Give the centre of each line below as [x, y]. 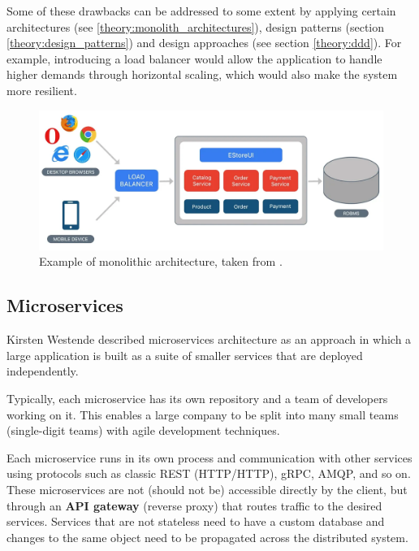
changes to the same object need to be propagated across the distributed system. [207, 537]
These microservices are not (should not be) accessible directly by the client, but [207, 489]
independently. [43, 371]
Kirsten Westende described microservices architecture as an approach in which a [209, 339]
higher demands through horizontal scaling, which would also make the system [202, 74]
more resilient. [42, 90]
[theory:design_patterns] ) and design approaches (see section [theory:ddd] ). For [204, 43]
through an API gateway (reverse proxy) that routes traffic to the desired [194, 505]
